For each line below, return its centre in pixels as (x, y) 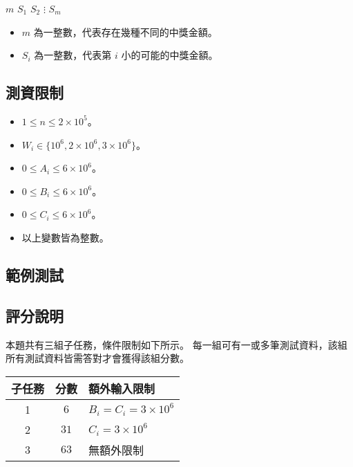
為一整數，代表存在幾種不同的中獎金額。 (125, 31)
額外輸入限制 (122, 388)
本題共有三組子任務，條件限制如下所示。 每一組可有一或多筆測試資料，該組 (176, 344)
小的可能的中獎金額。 (170, 55)
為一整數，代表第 (73, 55)
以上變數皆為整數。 (65, 237)
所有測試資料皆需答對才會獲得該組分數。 (97, 358)
